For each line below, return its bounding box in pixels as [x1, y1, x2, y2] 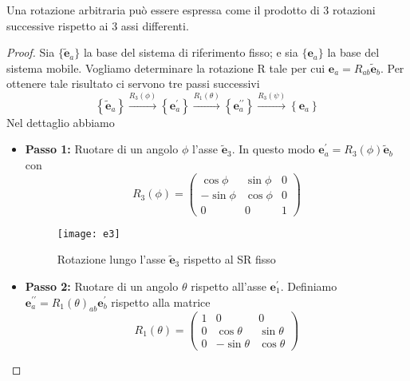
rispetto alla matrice [111, 293, 211, 310]
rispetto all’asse [191, 277, 266, 294]
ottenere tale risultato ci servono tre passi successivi [6, 75, 260, 92]
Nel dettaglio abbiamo [6, 113, 115, 130]
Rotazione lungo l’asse [57, 251, 166, 268]
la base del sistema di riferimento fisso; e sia [83, 44, 298, 61]
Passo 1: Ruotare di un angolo [25, 141, 179, 157]
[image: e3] [57, 228, 120, 240]
